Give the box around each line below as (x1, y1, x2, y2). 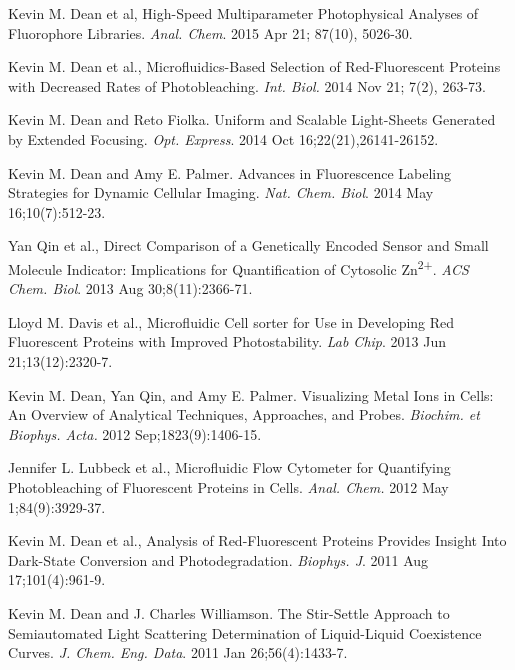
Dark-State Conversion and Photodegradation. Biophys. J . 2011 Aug (8, 549, 429, 570)
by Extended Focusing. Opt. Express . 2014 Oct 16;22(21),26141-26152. (8, 128, 439, 149)
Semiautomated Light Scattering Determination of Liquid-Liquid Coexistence (8, 622, 482, 643)
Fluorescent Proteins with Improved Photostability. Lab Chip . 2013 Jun (8, 331, 446, 352)
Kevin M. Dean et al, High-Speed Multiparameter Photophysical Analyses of (8, 3, 479, 23)
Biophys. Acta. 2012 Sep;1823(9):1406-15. (8, 423, 262, 444)
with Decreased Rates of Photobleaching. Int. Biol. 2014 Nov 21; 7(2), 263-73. (8, 75, 486, 96)
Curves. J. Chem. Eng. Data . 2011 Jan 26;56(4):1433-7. (8, 642, 348, 663)
